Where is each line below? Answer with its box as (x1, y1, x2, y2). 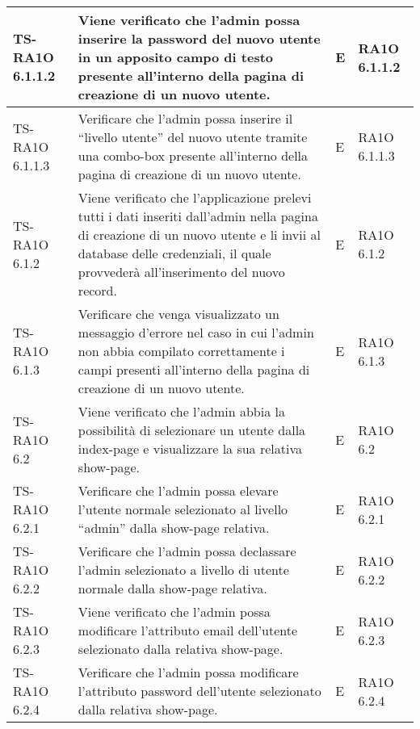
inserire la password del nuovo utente (78, 29, 321, 48)
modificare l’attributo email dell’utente (78, 621, 298, 639)
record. (78, 281, 117, 300)
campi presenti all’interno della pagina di (78, 360, 310, 379)
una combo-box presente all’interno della (78, 146, 309, 165)
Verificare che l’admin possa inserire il (78, 109, 293, 128)
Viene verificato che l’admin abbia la (78, 402, 285, 421)
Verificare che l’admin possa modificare (78, 663, 299, 681)
